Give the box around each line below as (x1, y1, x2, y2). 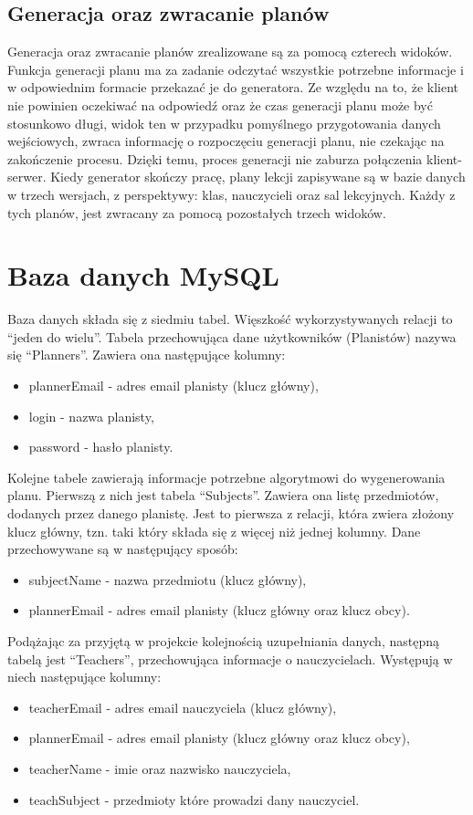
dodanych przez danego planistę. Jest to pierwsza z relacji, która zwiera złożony (7, 504, 455, 523)
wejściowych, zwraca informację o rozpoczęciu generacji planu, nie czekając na (7, 131, 445, 151)
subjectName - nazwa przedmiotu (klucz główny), (28, 569, 307, 589)
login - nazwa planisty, (28, 406, 154, 425)
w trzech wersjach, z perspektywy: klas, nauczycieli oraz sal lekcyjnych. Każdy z (7, 184, 456, 204)
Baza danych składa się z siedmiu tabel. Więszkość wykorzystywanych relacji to (7, 309, 453, 329)
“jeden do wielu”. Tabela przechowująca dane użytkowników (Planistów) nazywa (7, 327, 457, 346)
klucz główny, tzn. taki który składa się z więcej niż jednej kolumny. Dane (7, 521, 421, 540)
